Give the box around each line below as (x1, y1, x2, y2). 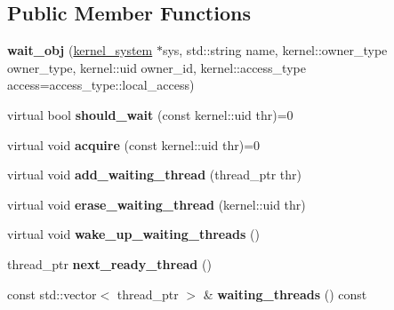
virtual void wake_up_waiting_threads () (7, 225, 260, 243)
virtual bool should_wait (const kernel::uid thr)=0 (7, 105, 293, 123)
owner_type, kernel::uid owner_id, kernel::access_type (7, 58, 306, 76)
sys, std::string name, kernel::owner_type (162, 41, 388, 60)
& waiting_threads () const (203, 284, 367, 303)
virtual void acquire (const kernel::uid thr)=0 (7, 135, 261, 154)
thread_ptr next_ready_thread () (7, 254, 212, 273)
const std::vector (7, 284, 97, 303)
